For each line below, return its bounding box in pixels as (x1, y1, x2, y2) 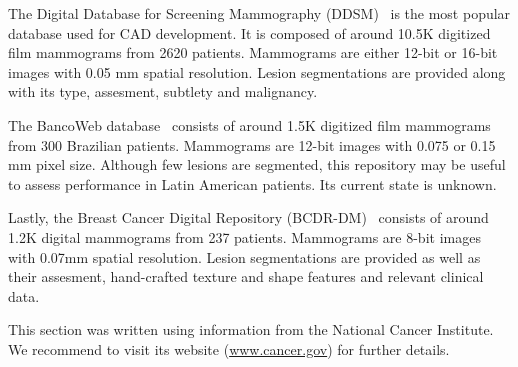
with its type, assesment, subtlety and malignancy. (8, 81, 318, 102)
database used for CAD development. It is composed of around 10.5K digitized (8, 22, 491, 43)
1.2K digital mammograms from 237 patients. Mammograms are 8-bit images (8, 226, 481, 247)
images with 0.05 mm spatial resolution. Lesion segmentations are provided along (8, 61, 506, 82)
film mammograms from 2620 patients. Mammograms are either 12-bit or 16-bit (8, 42, 498, 63)
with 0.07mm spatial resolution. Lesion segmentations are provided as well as (8, 246, 481, 267)
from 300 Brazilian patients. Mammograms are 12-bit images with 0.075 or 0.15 (8, 134, 496, 155)
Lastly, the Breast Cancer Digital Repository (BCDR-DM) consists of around (8, 207, 489, 228)
